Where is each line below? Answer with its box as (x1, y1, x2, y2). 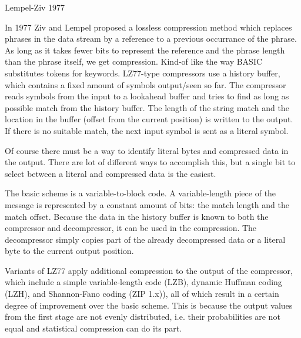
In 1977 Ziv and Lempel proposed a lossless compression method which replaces (5, 21, 292, 33)
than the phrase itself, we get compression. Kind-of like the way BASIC (5, 55, 263, 68)
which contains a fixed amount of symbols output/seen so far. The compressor (5, 78, 286, 91)
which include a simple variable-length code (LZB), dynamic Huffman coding (5, 276, 282, 288)
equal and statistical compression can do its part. (5, 322, 182, 334)
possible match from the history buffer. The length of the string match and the (5, 101, 289, 113)
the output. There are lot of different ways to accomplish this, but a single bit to (5, 156, 296, 168)
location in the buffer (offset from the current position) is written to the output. (5, 113, 293, 125)
